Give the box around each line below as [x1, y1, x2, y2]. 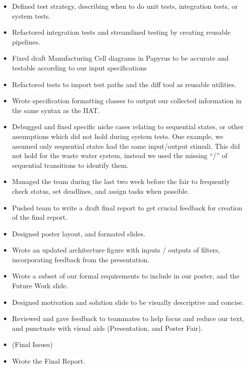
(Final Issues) [12, 339, 53, 349]
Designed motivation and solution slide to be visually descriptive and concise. [12, 297, 244, 307]
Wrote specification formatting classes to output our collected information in [12, 95, 242, 106]
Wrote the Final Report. [12, 356, 85, 366]
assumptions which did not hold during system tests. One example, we [12, 131, 224, 141]
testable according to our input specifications [12, 62, 147, 72]
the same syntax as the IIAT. [12, 105, 100, 115]
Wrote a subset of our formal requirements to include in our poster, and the [12, 271, 240, 281]
